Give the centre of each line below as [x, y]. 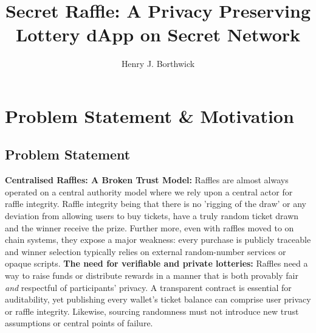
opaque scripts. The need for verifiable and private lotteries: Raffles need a [156, 263]
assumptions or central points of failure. [79, 323]
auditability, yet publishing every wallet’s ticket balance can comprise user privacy [158, 299]
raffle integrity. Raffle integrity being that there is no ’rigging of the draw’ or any [156, 204]
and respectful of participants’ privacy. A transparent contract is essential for [148, 287]
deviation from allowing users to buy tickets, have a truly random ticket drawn [152, 216]
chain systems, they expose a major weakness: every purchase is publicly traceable [158, 240]
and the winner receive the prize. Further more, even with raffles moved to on [149, 227]
